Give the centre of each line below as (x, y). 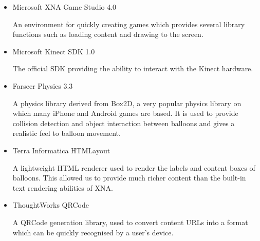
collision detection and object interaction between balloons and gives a (124, 123)
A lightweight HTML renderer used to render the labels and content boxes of (134, 167)
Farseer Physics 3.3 (43, 85)
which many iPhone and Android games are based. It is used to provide (125, 113)
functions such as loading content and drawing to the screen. (108, 34)
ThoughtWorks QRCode (51, 205)
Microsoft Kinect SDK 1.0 (54, 51)
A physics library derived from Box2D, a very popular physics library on (127, 103)
